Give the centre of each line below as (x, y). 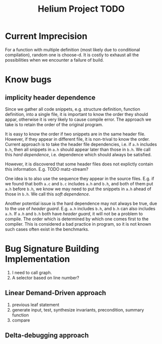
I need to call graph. (32, 272)
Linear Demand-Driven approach (56, 293)
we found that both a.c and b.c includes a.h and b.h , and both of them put (79, 183)
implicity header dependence (50, 97)
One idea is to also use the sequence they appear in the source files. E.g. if (80, 179)
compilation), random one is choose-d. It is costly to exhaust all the (72, 55)
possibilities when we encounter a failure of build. (54, 60)
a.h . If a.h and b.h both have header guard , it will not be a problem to (74, 213)
